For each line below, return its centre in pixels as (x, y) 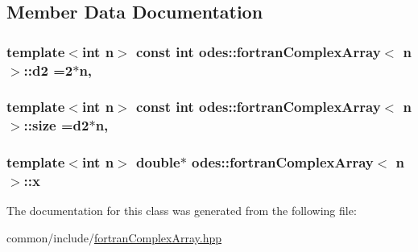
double (158, 162)
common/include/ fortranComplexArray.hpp (114, 238)
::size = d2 (56, 125)
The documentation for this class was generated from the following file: (182, 211)
